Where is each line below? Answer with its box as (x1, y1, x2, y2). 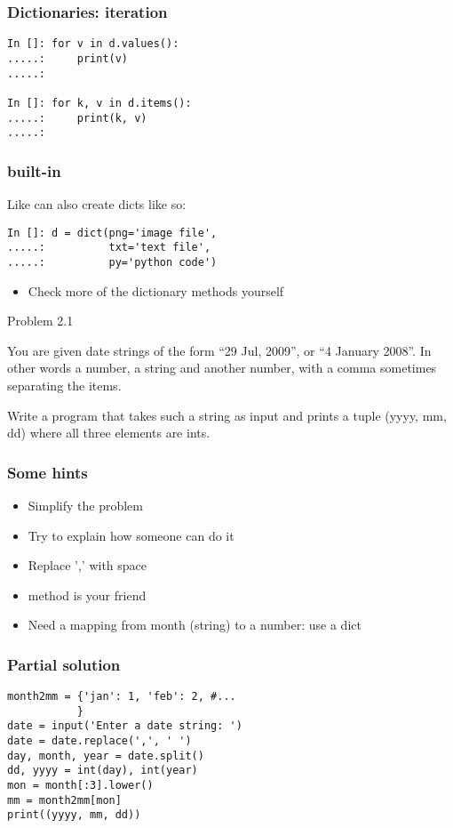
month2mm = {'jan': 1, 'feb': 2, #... (7, 690, 236, 703)
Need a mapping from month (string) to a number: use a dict (28, 615, 362, 634)
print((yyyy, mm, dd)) (7, 808, 141, 822)
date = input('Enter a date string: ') (7, 719, 242, 733)
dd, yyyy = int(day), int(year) (7, 764, 198, 777)
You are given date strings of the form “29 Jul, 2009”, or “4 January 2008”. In (7, 341, 432, 359)
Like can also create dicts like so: (7, 195, 187, 213)
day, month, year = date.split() (7, 749, 204, 762)
